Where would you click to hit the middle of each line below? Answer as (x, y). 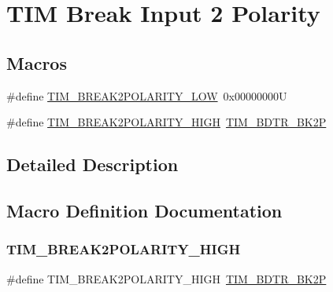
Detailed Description (92, 164)
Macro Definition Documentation (144, 210)
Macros (37, 62)
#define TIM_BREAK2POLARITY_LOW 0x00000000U (147, 95)
